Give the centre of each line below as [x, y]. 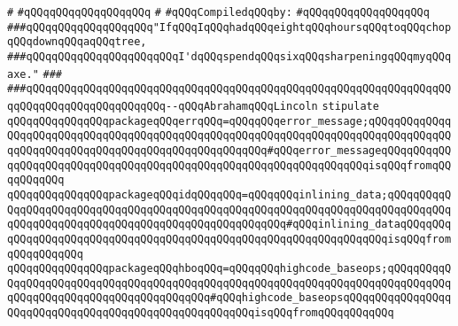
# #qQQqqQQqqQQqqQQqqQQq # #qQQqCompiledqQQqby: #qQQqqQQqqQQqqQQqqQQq [218, 12]
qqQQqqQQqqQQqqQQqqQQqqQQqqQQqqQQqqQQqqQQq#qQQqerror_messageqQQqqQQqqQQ [229, 150]
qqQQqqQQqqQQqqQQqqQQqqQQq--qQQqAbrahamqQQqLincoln [163, 106]
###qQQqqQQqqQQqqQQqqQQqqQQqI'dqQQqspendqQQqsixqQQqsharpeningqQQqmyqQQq [229, 56]
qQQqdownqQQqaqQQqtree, [77, 42]
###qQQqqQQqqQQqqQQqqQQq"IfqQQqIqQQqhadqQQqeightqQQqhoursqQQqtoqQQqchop [229, 27]
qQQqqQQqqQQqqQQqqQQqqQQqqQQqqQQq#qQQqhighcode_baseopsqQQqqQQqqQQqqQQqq [229, 298]
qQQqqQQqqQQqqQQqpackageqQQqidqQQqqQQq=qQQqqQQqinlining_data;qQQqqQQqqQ [229, 194]
